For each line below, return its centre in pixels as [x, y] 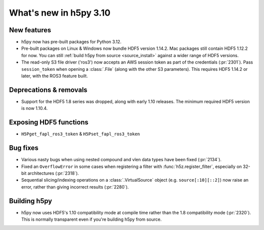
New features [30, 30]
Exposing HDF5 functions [49, 122]
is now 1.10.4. [34, 108]
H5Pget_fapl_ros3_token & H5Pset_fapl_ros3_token [81, 134]
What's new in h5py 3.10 [60, 13]
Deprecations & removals [48, 90]
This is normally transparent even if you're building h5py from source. [91, 219]
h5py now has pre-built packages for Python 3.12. [71, 42]
